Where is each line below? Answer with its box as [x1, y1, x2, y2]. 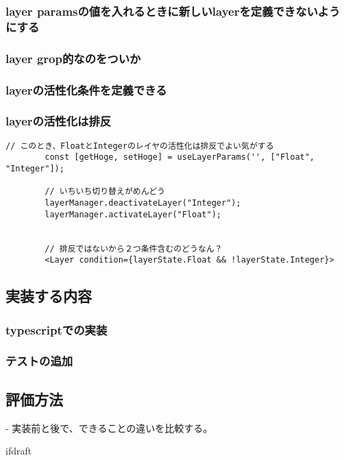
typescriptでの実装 [5, 321, 108, 338]
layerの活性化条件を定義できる [5, 81, 167, 98]
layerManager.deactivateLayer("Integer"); [45, 197, 241, 208]
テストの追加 [5, 352, 73, 370]
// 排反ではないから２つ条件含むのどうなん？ [45, 243, 223, 254]
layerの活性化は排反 [5, 112, 112, 130]
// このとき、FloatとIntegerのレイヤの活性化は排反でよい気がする [5, 141, 274, 151]
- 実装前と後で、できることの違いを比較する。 [5, 420, 213, 435]
